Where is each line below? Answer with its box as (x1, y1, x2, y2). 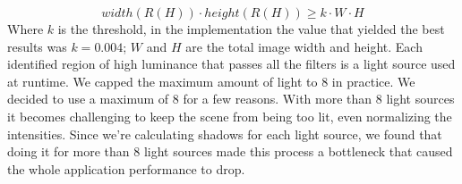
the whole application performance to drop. (7, 159, 245, 178)
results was (7, 37, 67, 55)
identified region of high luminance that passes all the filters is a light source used (7, 54, 456, 73)
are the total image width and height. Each (185, 37, 423, 55)
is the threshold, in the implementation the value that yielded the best (57, 20, 445, 38)
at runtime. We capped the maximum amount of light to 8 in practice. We (7, 71, 415, 90)
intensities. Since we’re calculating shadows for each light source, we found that (7, 124, 442, 143)
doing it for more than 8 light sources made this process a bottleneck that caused (7, 142, 453, 161)
